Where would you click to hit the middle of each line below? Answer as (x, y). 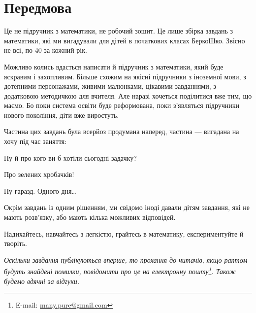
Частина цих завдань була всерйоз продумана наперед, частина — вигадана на (122, 131)
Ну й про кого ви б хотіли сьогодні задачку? (70, 157)
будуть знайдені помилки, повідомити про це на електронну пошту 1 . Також (120, 271)
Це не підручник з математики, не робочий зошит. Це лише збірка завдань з (119, 31)
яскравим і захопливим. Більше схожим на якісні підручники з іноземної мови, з (125, 76)
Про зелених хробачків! (39, 174)
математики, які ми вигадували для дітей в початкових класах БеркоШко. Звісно (125, 40)
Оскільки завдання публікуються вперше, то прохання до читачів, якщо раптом (126, 260)
